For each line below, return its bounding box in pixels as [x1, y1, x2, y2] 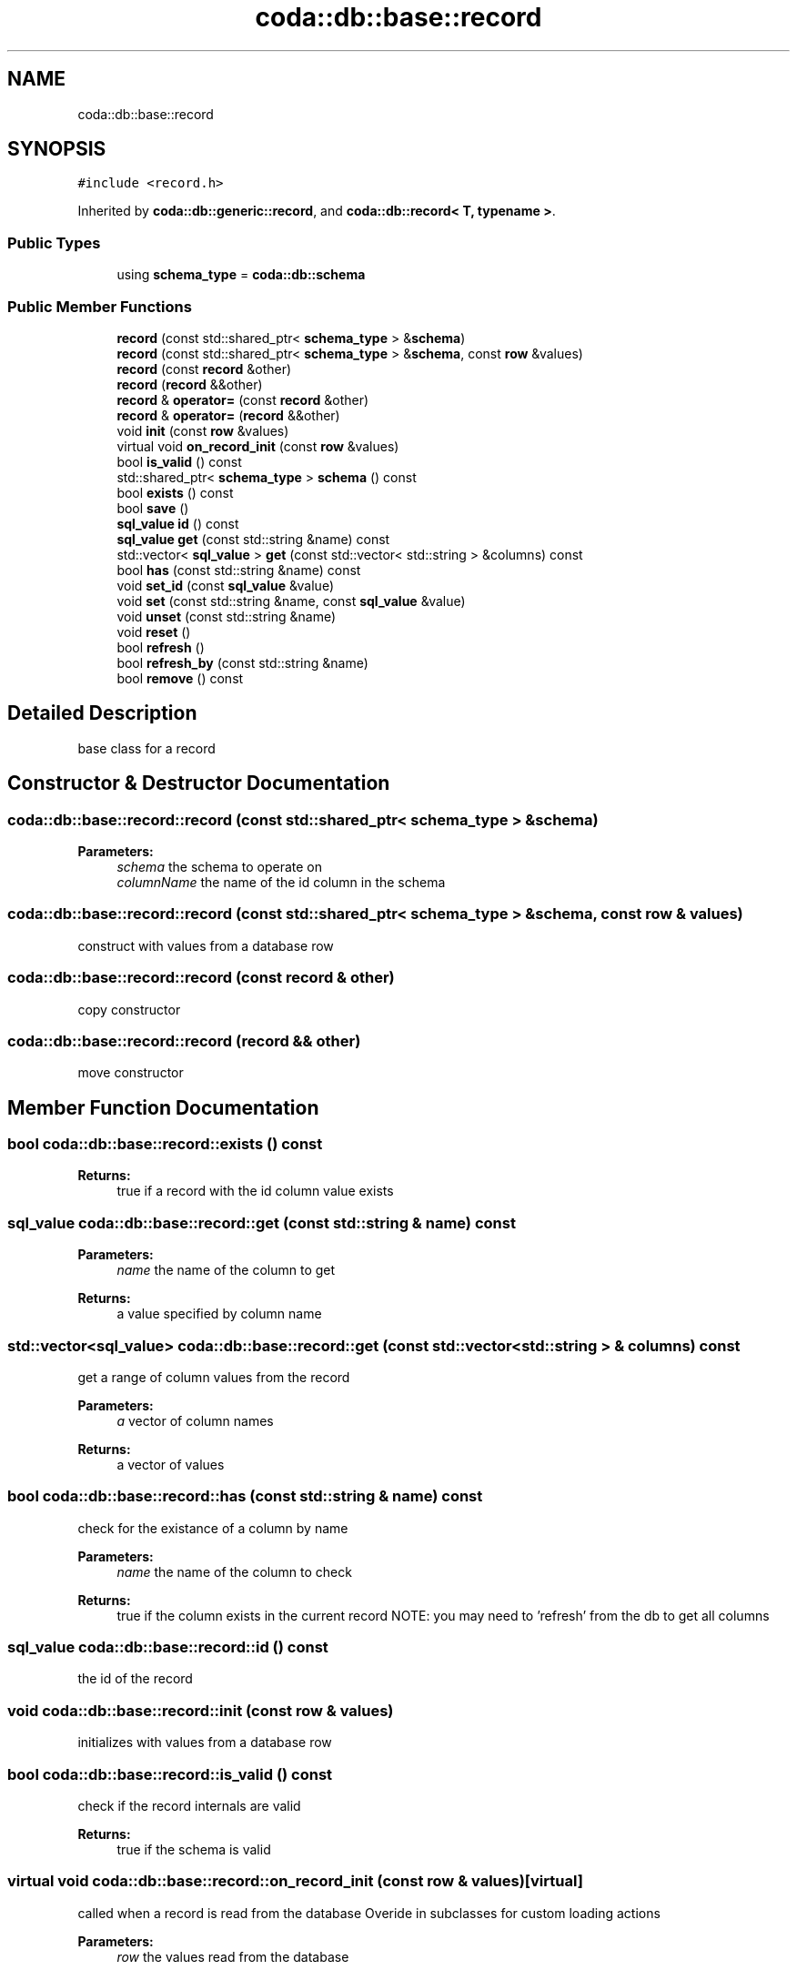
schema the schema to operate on [116, 859, 323, 874]
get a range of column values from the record [77, 1369, 350, 1385]
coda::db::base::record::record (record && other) [7, 1031, 361, 1050]
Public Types [7, 233, 101, 252]
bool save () [116, 500, 189, 516]
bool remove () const [116, 670, 244, 686]
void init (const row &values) [116, 422, 289, 439]
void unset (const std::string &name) [116, 608, 337, 624]
